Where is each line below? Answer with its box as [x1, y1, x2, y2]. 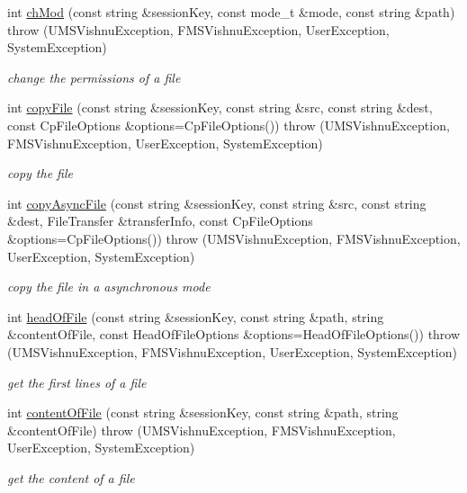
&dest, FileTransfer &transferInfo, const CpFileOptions [7, 211, 313, 230]
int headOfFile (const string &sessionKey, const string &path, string [7, 307, 384, 326]
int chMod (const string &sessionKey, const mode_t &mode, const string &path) [7, 3, 455, 21]
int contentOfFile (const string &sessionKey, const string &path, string [7, 403, 399, 422]
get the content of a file [7, 468, 135, 487]
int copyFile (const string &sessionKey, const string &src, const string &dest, [7, 98, 433, 117]
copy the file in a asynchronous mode [7, 277, 211, 296]
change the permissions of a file [7, 67, 181, 86]
